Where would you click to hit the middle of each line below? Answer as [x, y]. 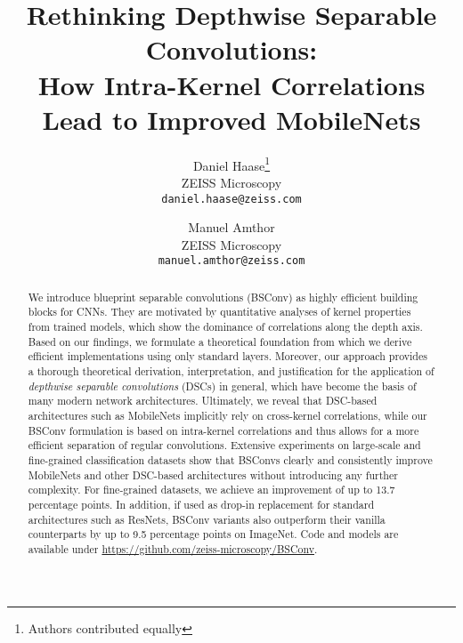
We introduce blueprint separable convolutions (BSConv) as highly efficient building [223, 297]
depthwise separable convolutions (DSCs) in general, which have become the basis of [222, 386]
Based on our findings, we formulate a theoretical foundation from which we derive [220, 341]
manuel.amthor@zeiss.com [231, 261]
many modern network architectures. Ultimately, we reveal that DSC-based [203, 401]
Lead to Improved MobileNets [231, 119]
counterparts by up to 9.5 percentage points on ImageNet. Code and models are [213, 534]
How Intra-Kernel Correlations [231, 84]
